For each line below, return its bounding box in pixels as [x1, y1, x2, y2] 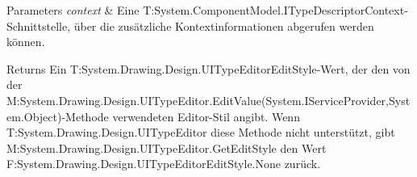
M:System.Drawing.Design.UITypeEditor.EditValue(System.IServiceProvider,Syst [6, 91, 411, 108]
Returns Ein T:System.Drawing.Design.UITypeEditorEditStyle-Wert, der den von [6, 60, 411, 77]
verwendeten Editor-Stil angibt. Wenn [112, 107, 300, 124]
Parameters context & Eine [6, 2, 140, 18]
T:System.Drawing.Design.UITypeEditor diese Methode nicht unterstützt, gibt [6, 124, 395, 141]
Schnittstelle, [6, 17, 71, 34]
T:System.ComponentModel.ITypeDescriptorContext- [143, 2, 408, 18]
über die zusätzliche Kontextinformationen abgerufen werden [73, 17, 374, 34]
